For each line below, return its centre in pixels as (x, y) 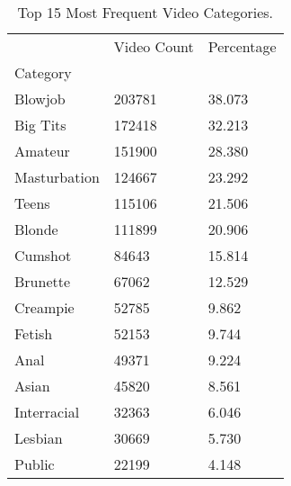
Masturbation (57, 177)
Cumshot (43, 255)
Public (35, 464)
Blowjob (40, 99)
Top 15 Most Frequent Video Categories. (145, 12)
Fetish (34, 333)
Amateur (42, 151)
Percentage (242, 46)
